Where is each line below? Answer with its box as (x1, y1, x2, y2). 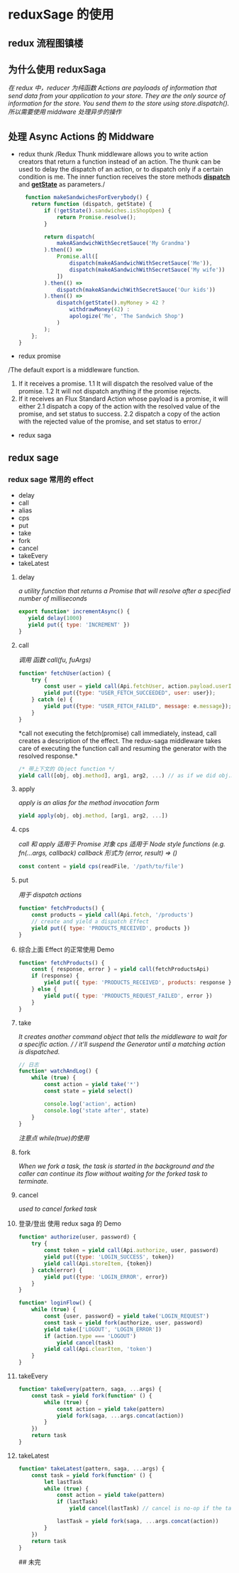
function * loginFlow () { (18, 1300, 92, 1307)
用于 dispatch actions (18, 890, 82, 899)
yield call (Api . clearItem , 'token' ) (44, 1346, 152, 1353)
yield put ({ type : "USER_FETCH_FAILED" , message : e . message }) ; (44, 703, 232, 710)
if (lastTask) (56, 1498, 99, 1505)
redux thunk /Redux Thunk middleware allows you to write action (18, 150, 209, 159)
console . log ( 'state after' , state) (44, 1107, 150, 1114)
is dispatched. (18, 1047, 60, 1056)
